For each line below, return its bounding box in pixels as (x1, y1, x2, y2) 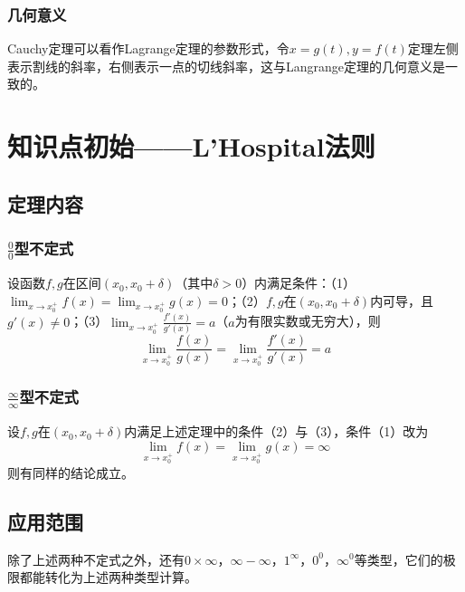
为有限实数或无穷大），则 (234, 311, 381, 330)
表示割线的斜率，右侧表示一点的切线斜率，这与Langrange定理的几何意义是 (7, 56, 446, 75)
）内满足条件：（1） (242, 273, 356, 292)
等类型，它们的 (354, 549, 443, 568)
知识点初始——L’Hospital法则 (7, 128, 375, 165)
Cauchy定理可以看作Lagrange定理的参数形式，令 (7, 39, 289, 58)
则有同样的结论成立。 (7, 463, 134, 482)
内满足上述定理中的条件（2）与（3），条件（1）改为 (124, 422, 429, 441)
